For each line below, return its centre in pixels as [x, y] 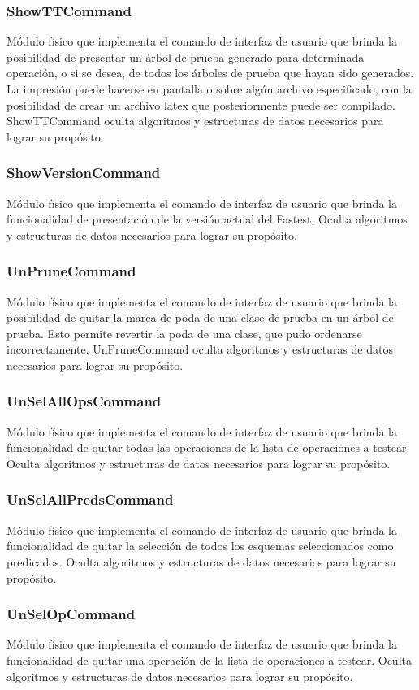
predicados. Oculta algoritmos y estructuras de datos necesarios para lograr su [201, 561]
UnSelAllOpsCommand [84, 401]
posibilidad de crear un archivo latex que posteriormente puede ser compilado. [201, 104]
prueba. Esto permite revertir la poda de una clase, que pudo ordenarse [184, 333]
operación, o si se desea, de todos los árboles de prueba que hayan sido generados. [210, 73]
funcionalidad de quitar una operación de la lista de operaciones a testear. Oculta [209, 660]
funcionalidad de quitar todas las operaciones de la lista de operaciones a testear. [208, 447]
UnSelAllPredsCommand [90, 499]
